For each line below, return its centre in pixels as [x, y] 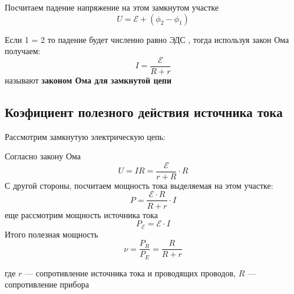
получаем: [23, 51]
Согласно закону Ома [43, 156]
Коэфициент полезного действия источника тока [144, 111]
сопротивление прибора [47, 284]
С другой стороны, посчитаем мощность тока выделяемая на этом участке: [139, 185]
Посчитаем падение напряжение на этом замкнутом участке [112, 7]
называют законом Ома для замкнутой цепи [88, 80]
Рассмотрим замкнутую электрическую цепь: [85, 136]
